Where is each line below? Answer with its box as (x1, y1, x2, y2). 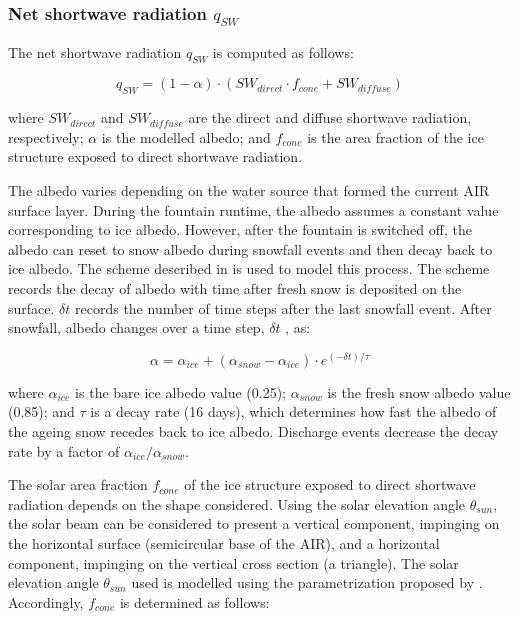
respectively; (8, 126, 84, 147)
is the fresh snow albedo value (327, 381, 511, 402)
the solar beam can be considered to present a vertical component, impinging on (8, 513, 500, 534)
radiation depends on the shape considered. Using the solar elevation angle (8, 493, 466, 514)
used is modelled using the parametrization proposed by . (131, 572, 483, 593)
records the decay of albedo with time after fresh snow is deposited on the (8, 277, 462, 298)
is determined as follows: (119, 591, 270, 612)
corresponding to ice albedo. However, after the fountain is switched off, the (8, 219, 472, 240)
